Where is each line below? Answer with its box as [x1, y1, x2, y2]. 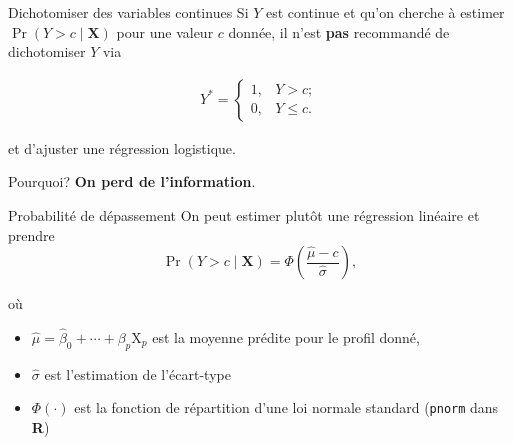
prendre [8, 224, 55, 245]
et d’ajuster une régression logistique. [8, 137, 236, 158]
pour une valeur [116, 21, 214, 42]
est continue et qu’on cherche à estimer [265, 2, 505, 22]
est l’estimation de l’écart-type [44, 363, 231, 384]
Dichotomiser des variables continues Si [8, 2, 249, 22]
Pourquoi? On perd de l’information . [8, 171, 256, 192]
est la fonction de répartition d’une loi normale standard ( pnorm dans [74, 397, 499, 418]
